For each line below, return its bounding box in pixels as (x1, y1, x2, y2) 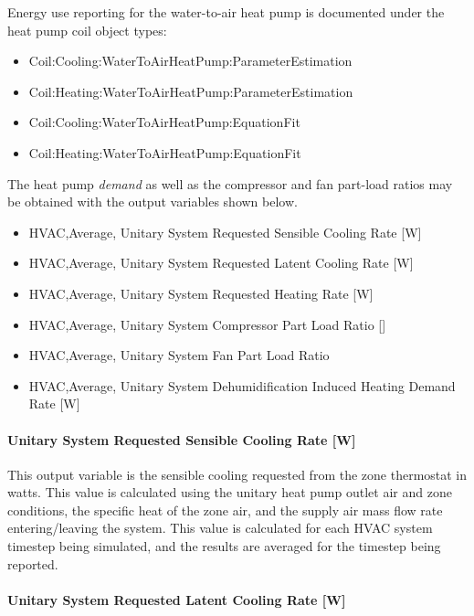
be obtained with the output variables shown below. (7, 192, 298, 211)
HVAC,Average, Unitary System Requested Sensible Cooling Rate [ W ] (28, 222, 422, 241)
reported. (7, 554, 58, 573)
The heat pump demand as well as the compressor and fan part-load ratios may (7, 174, 453, 193)
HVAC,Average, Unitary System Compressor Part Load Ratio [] (28, 314, 386, 334)
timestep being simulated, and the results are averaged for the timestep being (7, 536, 441, 556)
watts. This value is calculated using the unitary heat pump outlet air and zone (7, 483, 452, 502)
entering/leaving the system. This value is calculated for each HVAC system (7, 518, 433, 537)
